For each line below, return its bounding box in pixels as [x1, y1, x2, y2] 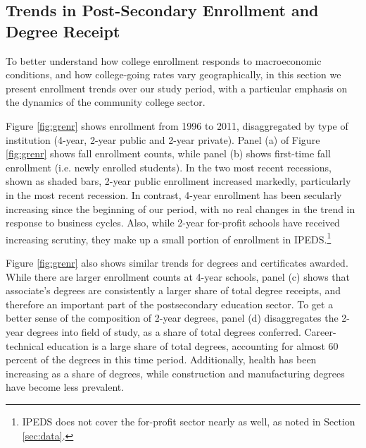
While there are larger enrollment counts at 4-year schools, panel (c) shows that [6, 269, 351, 284]
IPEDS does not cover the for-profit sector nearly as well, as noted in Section [22, 413, 355, 428]
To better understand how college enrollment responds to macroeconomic [6, 53, 322, 68]
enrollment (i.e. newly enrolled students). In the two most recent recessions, [6, 159, 332, 174]
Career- [304, 324, 336, 339]
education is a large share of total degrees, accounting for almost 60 [46, 338, 339, 353]
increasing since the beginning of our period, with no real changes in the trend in [6, 201, 355, 216]
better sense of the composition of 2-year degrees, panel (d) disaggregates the [6, 310, 339, 325]
